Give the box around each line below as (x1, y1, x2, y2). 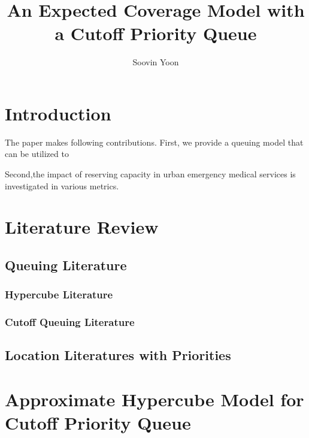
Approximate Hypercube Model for (5, 387, 304, 412)
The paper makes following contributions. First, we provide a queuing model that (5, 135, 304, 148)
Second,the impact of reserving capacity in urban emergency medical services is (5, 168, 296, 180)
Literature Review (5, 215, 159, 239)
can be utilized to (5, 147, 69, 160)
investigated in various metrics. (5, 179, 119, 192)
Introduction (5, 101, 111, 125)
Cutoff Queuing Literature (5, 315, 135, 330)
